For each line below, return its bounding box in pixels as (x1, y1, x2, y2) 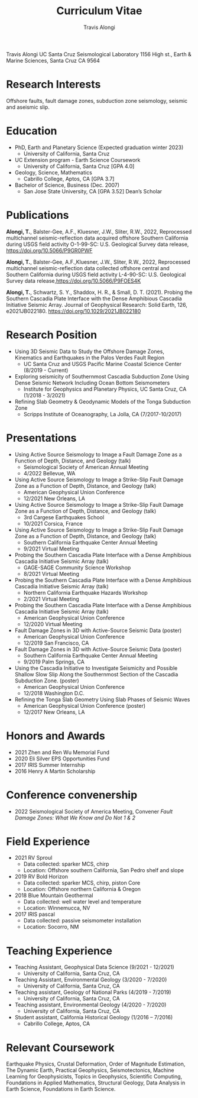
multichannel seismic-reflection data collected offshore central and (6, 264, 170, 271)
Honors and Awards (6, 729, 105, 743)
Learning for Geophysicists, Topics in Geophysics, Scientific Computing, (6, 1073, 183, 1080)
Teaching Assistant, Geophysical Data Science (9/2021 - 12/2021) (14, 964, 174, 971)
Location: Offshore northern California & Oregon (23, 886, 141, 893)
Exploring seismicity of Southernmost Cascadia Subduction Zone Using (14, 373, 189, 380)
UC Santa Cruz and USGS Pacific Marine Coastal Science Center (23, 360, 182, 367)
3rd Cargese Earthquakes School (23, 513, 105, 521)
